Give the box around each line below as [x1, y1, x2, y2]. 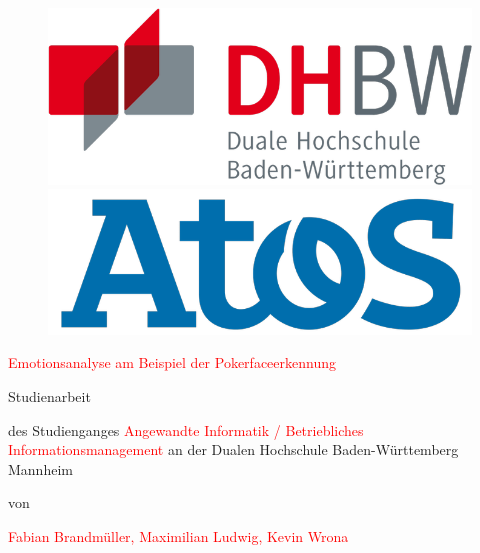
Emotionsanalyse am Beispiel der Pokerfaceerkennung [8, 352, 336, 373]
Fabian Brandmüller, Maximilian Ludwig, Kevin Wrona [8, 525, 349, 546]
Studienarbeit [8, 386, 91, 406]
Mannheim [8, 458, 73, 479]
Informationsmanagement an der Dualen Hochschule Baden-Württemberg [8, 439, 459, 460]
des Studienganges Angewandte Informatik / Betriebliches [8, 419, 364, 440]
